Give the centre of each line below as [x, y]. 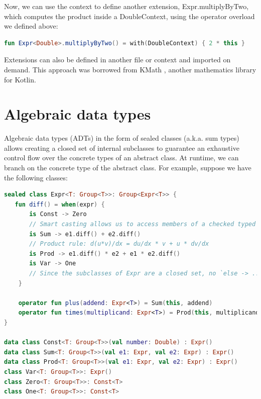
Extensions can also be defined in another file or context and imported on [117, 60]
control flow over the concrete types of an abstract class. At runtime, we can [121, 158]
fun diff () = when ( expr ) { [60, 204]
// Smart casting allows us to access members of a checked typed [143, 224]
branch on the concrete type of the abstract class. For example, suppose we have [128, 168]
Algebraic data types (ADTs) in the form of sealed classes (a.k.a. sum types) [122, 138]
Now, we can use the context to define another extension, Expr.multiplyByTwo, [126, 6]
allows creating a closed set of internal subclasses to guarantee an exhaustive [122, 147]
